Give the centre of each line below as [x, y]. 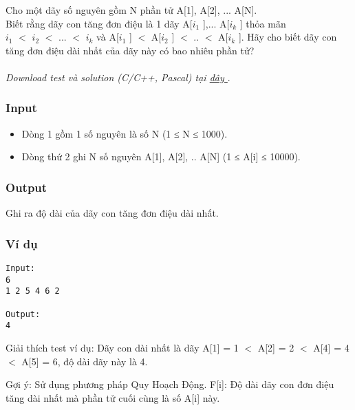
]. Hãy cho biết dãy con [288, 37]
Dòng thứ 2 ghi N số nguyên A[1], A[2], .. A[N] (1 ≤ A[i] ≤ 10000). [161, 157]
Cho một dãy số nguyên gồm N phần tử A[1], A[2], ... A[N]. [131, 10]
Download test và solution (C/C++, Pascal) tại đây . [118, 77]
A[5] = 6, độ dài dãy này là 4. [85, 361]
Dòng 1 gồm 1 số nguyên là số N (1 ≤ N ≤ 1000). [125, 133]
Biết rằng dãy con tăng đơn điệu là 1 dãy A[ [99, 23]
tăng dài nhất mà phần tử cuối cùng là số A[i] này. [113, 397]
